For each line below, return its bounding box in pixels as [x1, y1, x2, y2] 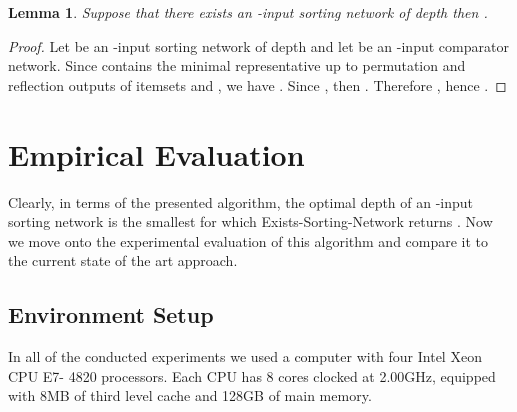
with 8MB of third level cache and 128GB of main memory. [8, 385, 372, 406]
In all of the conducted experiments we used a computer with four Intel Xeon [8, 346, 482, 367]
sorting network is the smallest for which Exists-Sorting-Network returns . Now [8, 211, 493, 232]
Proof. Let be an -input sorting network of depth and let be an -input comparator [8, 35, 509, 56]
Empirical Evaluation [8, 133, 305, 174]
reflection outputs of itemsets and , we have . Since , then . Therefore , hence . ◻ [8, 74, 507, 95]
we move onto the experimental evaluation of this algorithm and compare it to [8, 230, 489, 251]
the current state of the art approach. [8, 250, 238, 271]
